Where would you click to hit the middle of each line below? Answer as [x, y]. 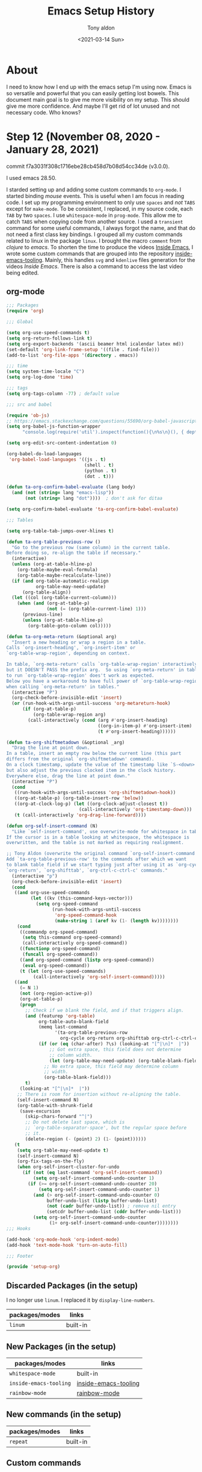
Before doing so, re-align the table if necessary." [74, 553]
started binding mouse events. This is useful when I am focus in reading [95, 196]
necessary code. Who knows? [44, 112]
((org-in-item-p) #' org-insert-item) [145, 726]
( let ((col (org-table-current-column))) [64, 598]
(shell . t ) [99, 465]
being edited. [23, 273]
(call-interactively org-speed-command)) [75, 943]
